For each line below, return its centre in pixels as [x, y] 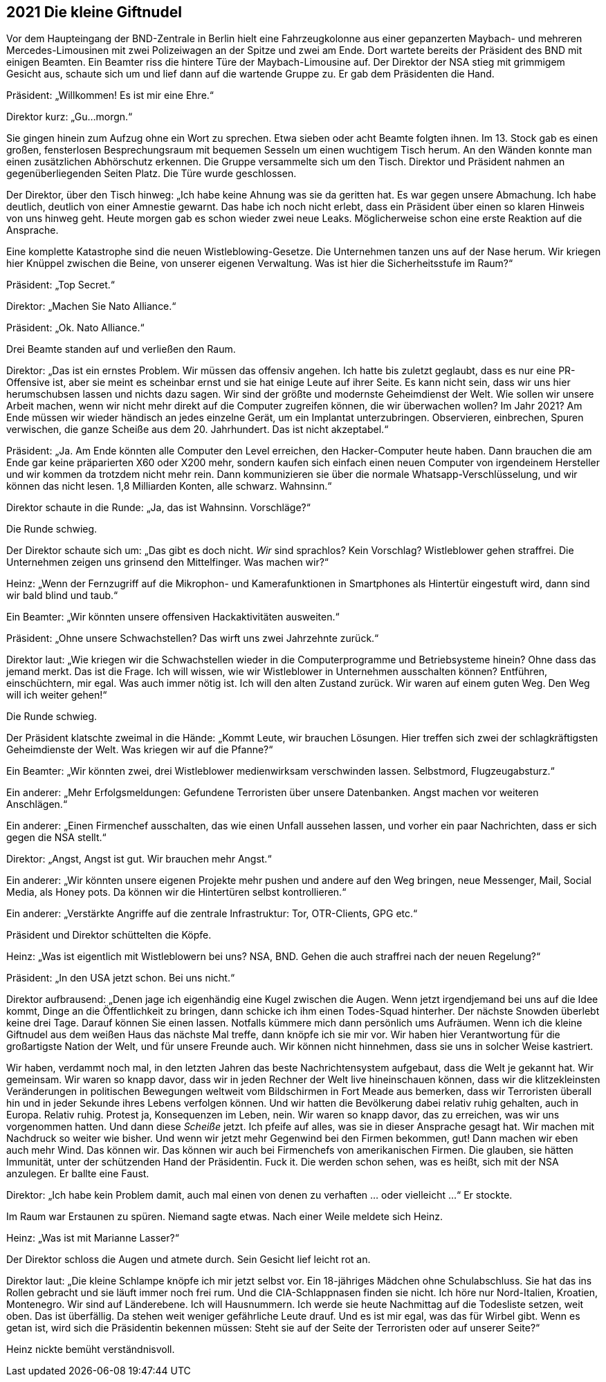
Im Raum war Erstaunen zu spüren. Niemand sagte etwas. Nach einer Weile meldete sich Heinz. [224, 1217]
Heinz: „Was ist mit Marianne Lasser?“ [93, 1238]
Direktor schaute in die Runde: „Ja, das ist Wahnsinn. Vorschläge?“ [158, 508]
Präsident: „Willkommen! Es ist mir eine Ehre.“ [110, 95]
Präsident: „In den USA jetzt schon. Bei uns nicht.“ [121, 978]
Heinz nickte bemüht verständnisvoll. [91, 1349]
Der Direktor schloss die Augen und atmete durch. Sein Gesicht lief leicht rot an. [189, 1260]
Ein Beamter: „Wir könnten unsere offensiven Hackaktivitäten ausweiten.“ [173, 617]
